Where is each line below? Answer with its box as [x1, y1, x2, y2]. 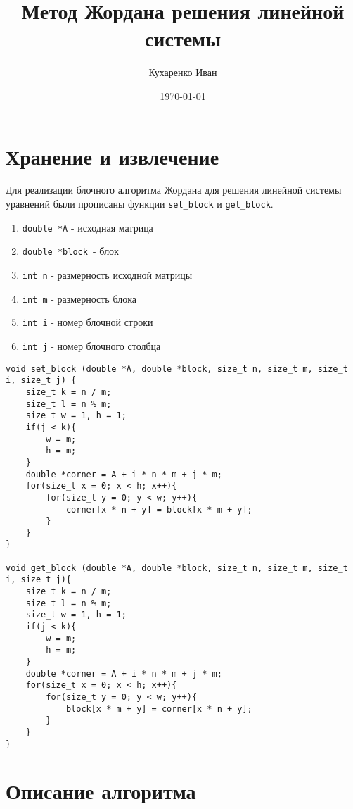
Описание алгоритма [6, 777, 196, 805]
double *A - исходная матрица [22, 220, 153, 234]
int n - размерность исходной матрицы [22, 268, 193, 282]
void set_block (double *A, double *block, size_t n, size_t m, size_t [6, 363, 348, 374]
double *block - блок [22, 244, 119, 258]
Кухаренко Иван [148, 65, 217, 80]
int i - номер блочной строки [22, 315, 153, 330]
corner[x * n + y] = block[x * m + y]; [65, 504, 252, 515]
